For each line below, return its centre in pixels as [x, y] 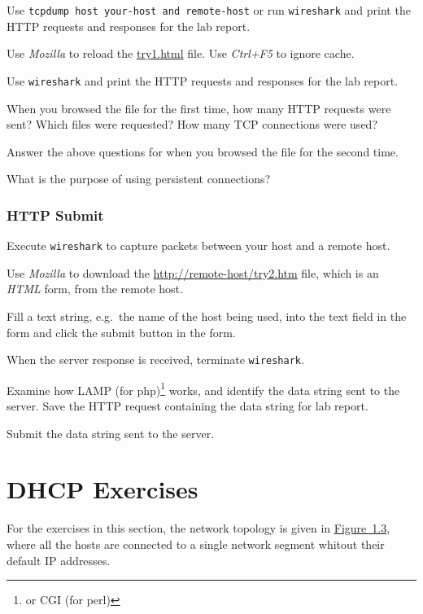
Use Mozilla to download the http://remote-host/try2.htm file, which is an [193, 272]
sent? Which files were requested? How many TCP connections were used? [192, 124]
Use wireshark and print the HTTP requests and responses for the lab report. [203, 80]
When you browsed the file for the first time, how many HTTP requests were [199, 108]
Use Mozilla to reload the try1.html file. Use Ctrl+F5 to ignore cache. [181, 53]
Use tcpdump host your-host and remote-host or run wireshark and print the [209, 10]
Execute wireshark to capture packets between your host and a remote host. [198, 246]
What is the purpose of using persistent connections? [139, 179]
